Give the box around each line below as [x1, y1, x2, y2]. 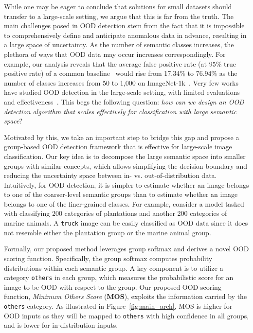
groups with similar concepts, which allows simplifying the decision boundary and [4, 160, 247, 171]
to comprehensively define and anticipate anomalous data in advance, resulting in [4, 30, 247, 40]
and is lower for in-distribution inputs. [4, 320, 118, 330]
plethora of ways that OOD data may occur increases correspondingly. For [4, 49, 226, 59]
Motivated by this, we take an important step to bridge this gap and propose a [4, 132, 239, 142]
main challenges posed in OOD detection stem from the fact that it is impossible [4, 20, 245, 31]
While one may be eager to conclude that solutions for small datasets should [4, 1, 232, 11]
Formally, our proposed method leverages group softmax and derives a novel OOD [4, 244, 249, 254]
